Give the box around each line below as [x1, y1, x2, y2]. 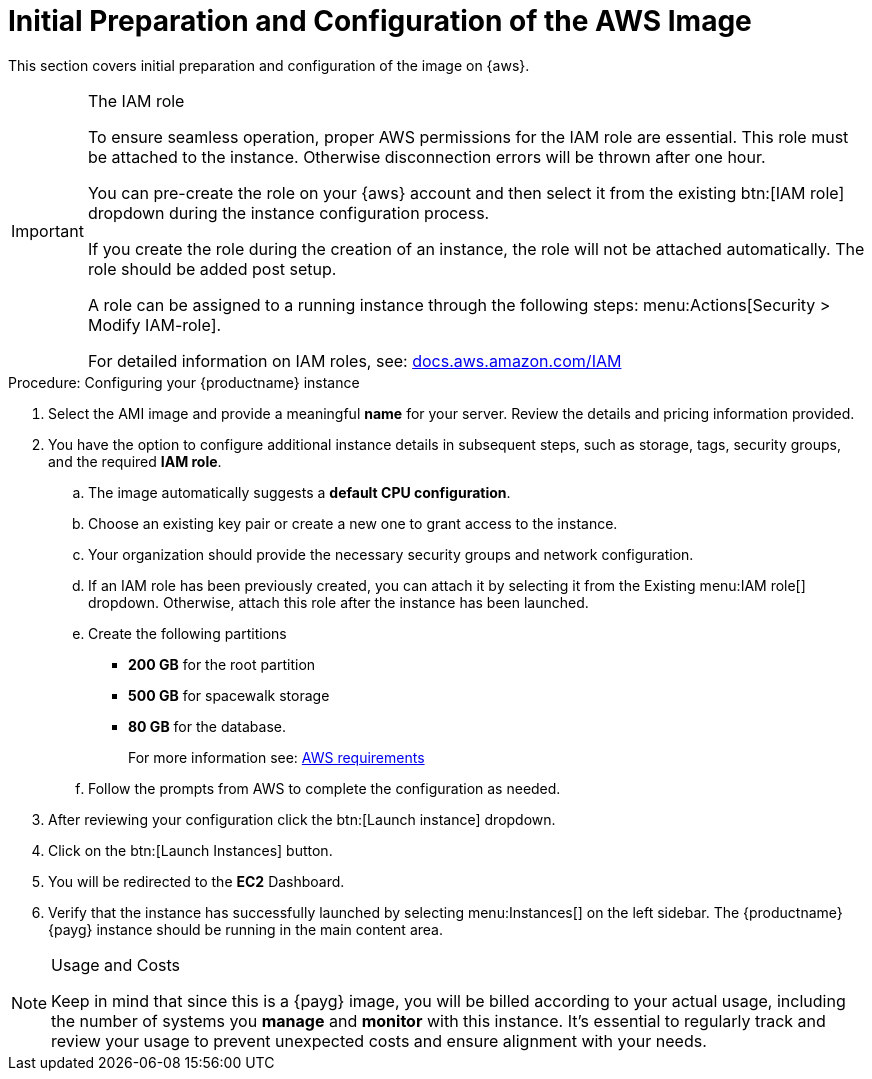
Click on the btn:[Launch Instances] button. [48, 841, 333, 859]
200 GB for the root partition [128, 655, 316, 673]
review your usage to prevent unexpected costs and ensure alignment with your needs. [51, 1030, 707, 1051]
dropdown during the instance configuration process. [87, 202, 490, 223]
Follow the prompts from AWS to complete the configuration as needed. [88, 779, 561, 797]
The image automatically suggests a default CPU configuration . [88, 483, 511, 501]
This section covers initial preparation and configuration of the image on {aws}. [8, 56, 530, 74]
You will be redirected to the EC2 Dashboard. [48, 872, 345, 890]
